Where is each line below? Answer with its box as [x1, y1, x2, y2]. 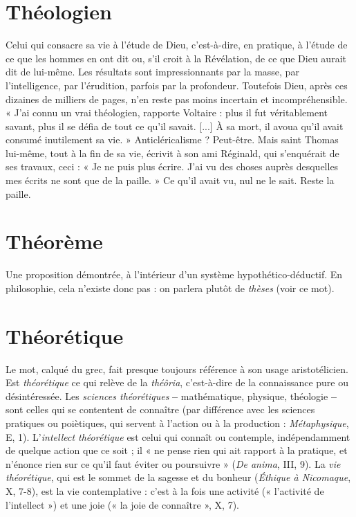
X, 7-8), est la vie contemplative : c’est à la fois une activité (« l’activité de [6, 484, 324, 498]
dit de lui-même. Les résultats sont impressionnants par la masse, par [6, 64, 299, 79]
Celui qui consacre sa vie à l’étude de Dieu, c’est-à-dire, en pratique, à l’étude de [6, 37, 348, 52]
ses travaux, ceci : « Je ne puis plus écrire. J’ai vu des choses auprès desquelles [6, 159, 339, 174]
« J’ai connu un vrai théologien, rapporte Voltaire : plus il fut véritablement [6, 105, 328, 120]
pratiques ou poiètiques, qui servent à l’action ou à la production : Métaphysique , [6, 416, 349, 430]
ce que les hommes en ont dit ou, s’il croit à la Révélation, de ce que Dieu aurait [6, 51, 346, 65]
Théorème [6, 227, 103, 255]
